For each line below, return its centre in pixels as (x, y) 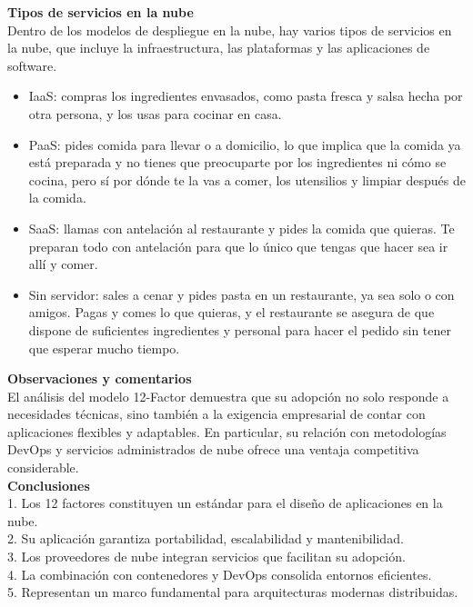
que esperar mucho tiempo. (104, 348)
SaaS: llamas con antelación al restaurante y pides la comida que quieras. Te (242, 228)
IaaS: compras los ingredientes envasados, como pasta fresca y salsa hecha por (246, 96)
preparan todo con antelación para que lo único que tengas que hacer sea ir (238, 246)
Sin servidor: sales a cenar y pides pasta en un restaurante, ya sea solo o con (242, 294)
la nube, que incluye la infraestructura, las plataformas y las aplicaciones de (219, 48)
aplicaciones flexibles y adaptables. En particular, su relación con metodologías (227, 431)
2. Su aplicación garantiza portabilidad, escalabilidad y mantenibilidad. (206, 538)
